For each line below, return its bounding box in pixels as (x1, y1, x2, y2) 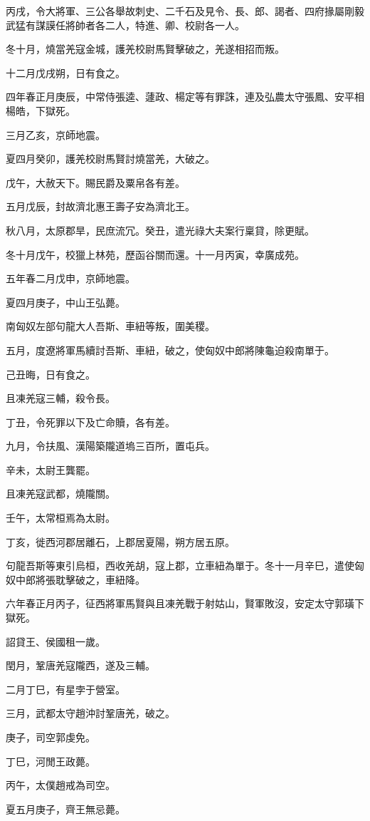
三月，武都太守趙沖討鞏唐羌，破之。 (6, 706, 175, 721)
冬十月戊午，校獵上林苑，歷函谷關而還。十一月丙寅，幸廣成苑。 (6, 247, 305, 262)
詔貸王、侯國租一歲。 (6, 634, 105, 649)
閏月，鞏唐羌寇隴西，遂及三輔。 (6, 658, 155, 673)
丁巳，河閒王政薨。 (6, 753, 95, 768)
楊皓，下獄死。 (6, 103, 75, 118)
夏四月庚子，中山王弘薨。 (6, 294, 125, 309)
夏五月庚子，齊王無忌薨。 (6, 801, 125, 816)
